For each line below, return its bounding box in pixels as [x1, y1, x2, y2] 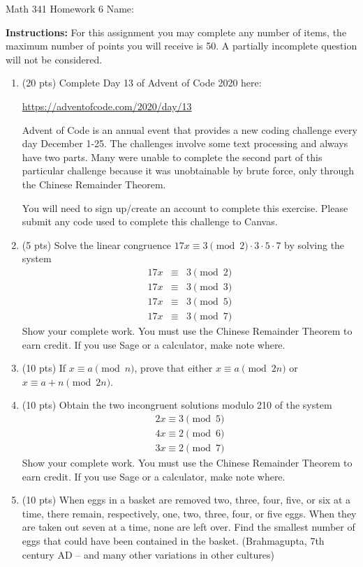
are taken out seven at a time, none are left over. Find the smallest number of [22, 520, 355, 534]
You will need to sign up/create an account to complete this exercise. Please [22, 200, 348, 215]
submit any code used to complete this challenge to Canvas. [22, 214, 278, 229]
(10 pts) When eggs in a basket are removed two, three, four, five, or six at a [22, 492, 351, 507]
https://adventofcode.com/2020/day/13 [22, 98, 192, 113]
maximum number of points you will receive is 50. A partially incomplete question [6, 38, 357, 53]
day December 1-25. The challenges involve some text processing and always [22, 136, 348, 151]
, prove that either [134, 361, 213, 375]
